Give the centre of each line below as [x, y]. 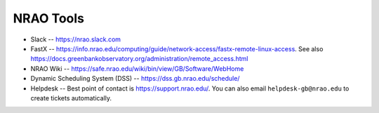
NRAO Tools [48, 18]
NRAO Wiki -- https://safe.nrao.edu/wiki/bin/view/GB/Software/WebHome [137, 68]
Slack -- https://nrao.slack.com [76, 39]
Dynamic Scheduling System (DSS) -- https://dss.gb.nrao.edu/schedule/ [135, 79]
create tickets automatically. [71, 98]
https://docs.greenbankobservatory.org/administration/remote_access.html [139, 59]
